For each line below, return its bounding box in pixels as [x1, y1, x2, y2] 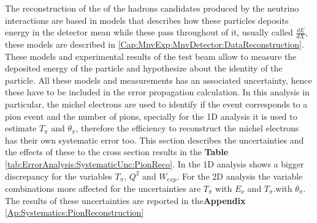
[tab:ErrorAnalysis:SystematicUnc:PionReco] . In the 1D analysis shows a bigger [5, 157, 304, 170]
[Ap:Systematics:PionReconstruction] [5, 206, 144, 219]
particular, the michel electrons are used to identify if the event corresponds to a [5, 97, 308, 110]
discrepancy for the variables [5, 169, 112, 182]
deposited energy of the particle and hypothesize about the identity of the [5, 62, 283, 75]
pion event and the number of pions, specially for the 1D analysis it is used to [5, 109, 297, 122]
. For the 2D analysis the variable [177, 169, 303, 182]
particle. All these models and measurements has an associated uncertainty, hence [5, 73, 312, 86]
